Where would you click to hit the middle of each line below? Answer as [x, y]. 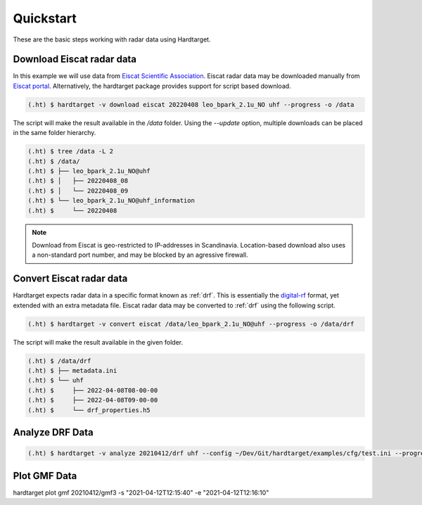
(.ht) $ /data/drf [59, 361]
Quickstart [45, 18]
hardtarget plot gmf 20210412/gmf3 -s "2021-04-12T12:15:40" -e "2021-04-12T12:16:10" [141, 492]
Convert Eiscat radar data [70, 279]
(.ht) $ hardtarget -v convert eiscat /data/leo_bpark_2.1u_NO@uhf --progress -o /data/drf [191, 324]
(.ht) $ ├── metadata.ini [72, 370]
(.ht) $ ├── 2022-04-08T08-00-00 [93, 390]
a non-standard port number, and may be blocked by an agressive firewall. [140, 255]
